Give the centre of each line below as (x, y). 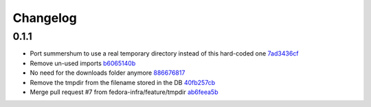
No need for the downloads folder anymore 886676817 (108, 73)
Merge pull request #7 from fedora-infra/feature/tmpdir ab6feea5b (124, 92)
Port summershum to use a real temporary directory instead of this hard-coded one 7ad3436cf (164, 53)
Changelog (45, 18)
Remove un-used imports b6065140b (83, 63)
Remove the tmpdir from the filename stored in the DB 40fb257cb (123, 82)
